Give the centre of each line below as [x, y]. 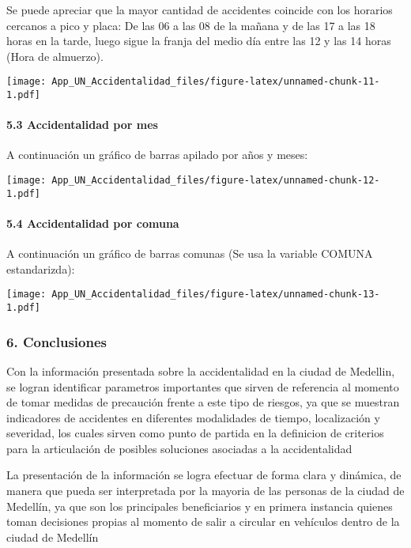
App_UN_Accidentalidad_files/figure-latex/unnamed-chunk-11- [216, 82]
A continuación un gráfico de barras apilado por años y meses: [157, 155]
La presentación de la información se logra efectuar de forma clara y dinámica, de [204, 475]
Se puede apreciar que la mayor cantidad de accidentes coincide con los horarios [200, 9]
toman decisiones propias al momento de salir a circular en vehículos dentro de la [203, 522]
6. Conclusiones [57, 341]
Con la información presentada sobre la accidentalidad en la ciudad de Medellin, [201, 370]
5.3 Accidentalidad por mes [82, 125]
